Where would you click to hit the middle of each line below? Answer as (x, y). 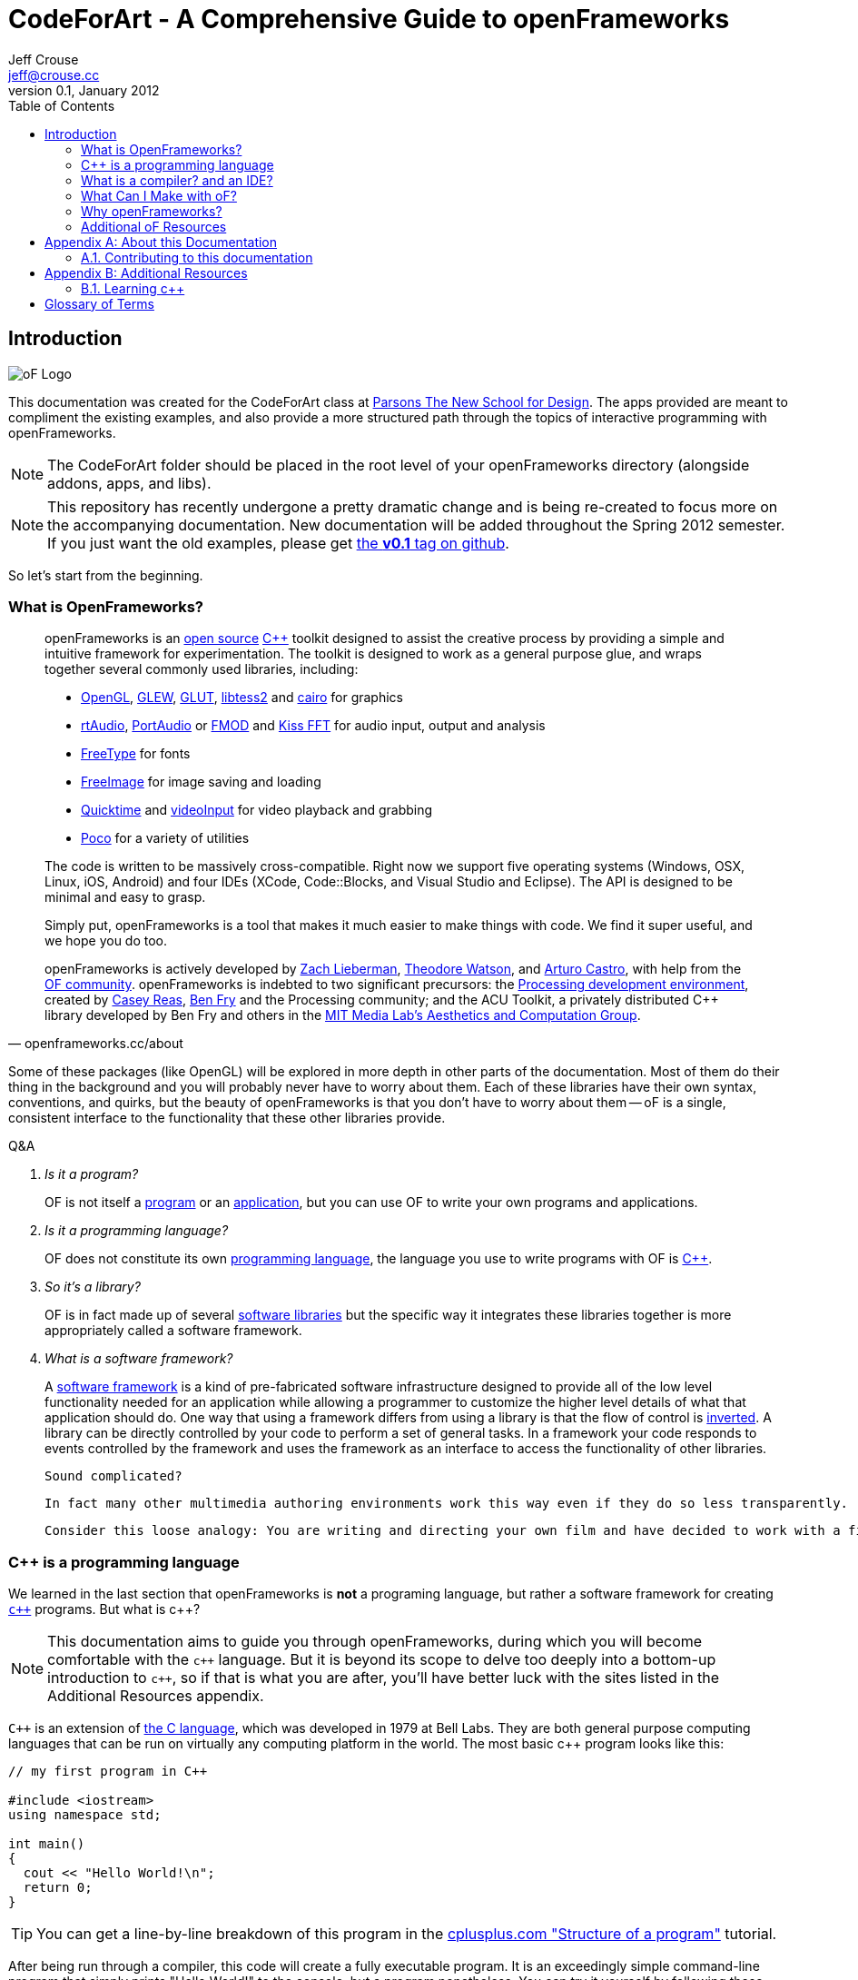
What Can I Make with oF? (159, 195)
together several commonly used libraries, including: (202, 669)
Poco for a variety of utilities (165, 838)
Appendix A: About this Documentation (161, 242)
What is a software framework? (139, 1359)
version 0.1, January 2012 (84, 90)
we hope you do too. (106, 941)
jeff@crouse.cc (54, 74)
